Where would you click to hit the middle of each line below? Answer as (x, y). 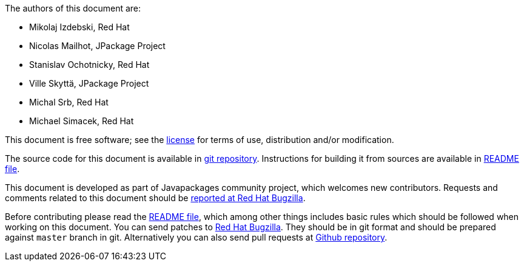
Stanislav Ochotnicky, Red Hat (89, 65)
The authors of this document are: (73, 8)
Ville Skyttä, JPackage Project (89, 83)
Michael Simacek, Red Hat (82, 121)
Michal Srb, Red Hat (69, 102)
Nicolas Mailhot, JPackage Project (97, 46)
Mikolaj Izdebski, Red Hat (79, 27)
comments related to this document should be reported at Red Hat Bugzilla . (155, 198)
